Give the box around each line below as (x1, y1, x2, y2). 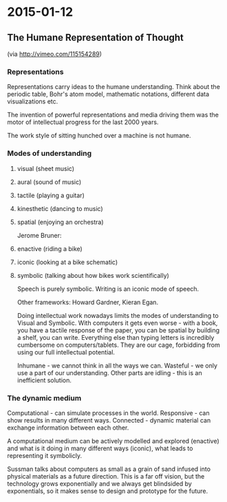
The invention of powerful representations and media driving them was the (7, 111, 219, 119)
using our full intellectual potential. (17, 348, 116, 356)
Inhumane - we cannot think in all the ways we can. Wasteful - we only (17, 361, 218, 370)
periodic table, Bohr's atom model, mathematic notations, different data (7, 90, 210, 99)
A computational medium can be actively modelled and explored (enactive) (7, 436, 220, 445)
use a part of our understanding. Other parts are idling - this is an (17, 368, 202, 376)
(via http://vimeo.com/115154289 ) (7, 50, 102, 58)
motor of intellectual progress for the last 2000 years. (7, 118, 159, 126)
